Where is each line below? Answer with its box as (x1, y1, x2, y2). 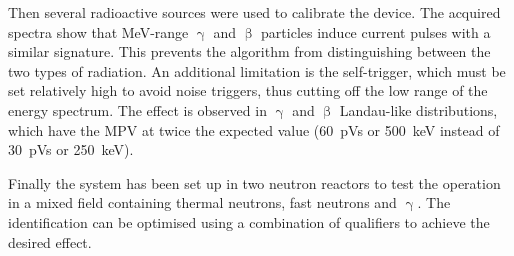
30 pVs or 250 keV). (8, 139, 134, 160)
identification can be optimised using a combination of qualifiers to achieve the (8, 211, 490, 232)
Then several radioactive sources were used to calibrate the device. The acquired (8, 2, 501, 22)
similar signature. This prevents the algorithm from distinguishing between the (8, 41, 491, 62)
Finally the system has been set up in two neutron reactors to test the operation (8, 172, 501, 193)
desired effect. (8, 231, 92, 252)
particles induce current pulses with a (261, 21, 491, 42)
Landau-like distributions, (339, 99, 498, 120)
